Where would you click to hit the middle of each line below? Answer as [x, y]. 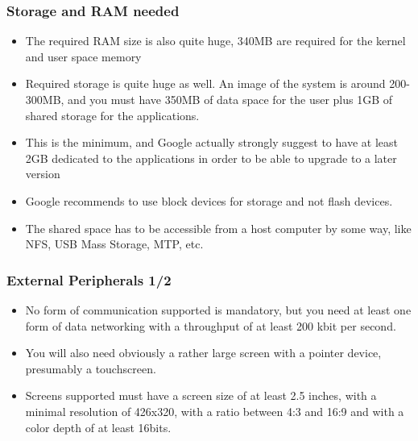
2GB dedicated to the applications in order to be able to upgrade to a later [211, 158]
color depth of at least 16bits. [98, 427]
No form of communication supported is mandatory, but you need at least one [218, 309]
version [43, 174]
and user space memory [83, 56]
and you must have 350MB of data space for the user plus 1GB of [230, 99]
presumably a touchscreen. [91, 368]
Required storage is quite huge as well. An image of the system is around [205, 83]
